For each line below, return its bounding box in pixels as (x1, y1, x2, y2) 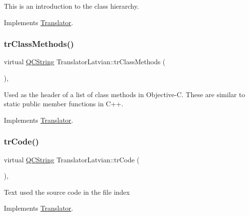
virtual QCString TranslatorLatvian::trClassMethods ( (4, 57, 166, 67)
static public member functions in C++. (4, 99, 124, 109)
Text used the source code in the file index (4, 187, 130, 197)
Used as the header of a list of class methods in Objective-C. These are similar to (4, 89, 245, 99)
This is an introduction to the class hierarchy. (4, 1, 139, 11)
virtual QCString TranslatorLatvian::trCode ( (4, 154, 140, 164)
